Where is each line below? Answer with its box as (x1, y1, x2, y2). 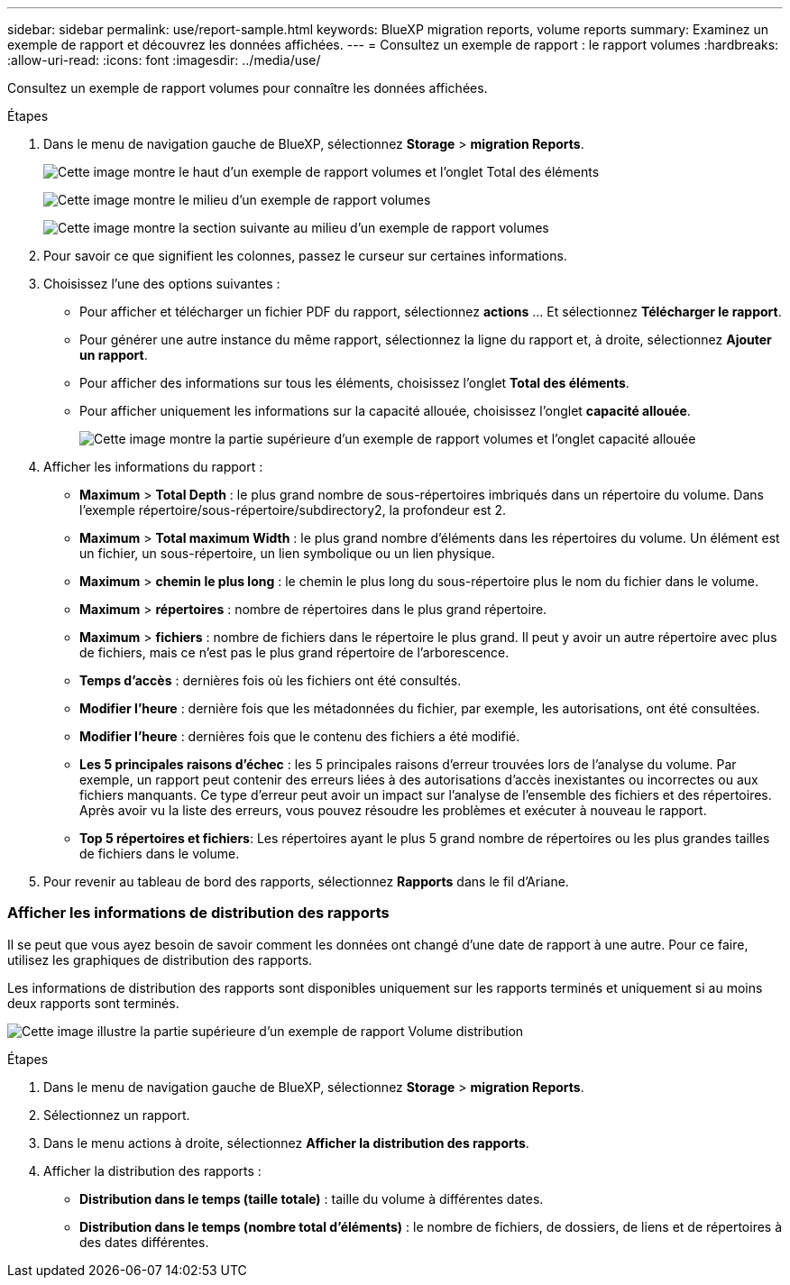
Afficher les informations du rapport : (43, 459, 263, 474)
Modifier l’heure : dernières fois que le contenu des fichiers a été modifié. (79, 729, 520, 744)
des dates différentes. (79, 1234, 209, 1250)
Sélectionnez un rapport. (43, 1106, 190, 1123)
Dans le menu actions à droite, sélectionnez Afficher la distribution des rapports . (43, 1134, 529, 1151)
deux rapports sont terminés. (7, 995, 179, 1011)
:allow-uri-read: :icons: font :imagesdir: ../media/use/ (7, 52, 321, 68)
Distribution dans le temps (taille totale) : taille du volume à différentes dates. (79, 1190, 544, 1207)
